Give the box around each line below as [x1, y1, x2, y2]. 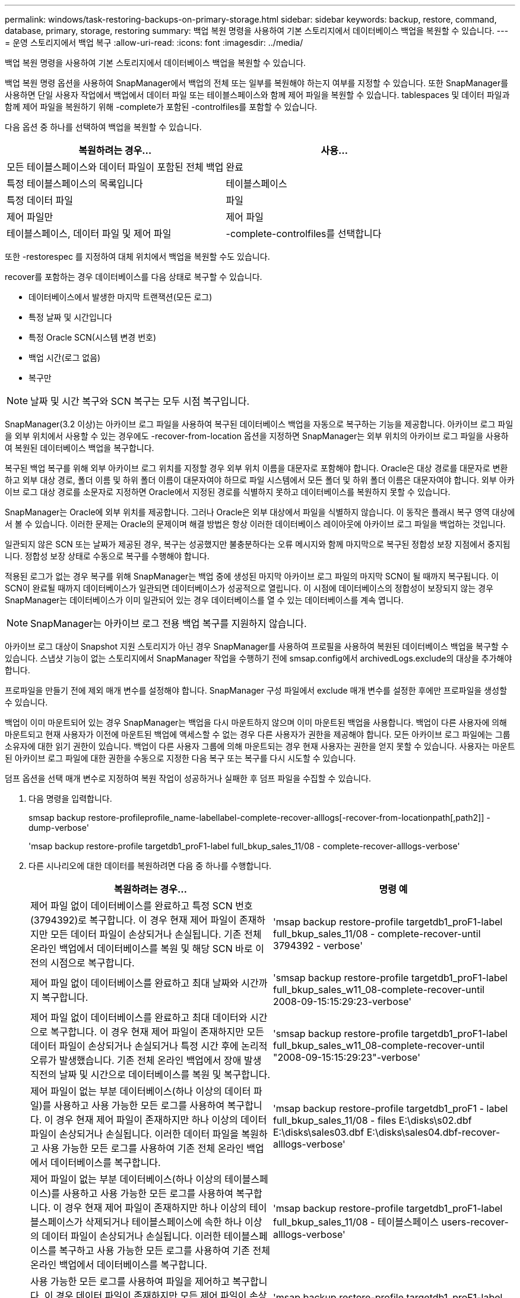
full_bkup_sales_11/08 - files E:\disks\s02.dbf [273, 1114, 472, 1126]
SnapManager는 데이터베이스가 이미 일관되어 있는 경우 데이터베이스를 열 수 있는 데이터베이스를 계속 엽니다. [5, 595, 404, 605]
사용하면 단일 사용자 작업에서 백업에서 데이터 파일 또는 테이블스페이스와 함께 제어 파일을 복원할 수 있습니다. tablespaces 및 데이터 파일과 [5, 90, 510, 100]
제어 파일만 [7, 211, 53, 223]
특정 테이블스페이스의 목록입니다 [7, 178, 143, 190]
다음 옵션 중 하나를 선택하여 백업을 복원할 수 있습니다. [5, 122, 202, 132]
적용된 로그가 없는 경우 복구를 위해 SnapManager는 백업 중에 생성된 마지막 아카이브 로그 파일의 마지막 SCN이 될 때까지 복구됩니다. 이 [5, 571, 499, 581]
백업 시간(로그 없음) [28, 352, 101, 363]
